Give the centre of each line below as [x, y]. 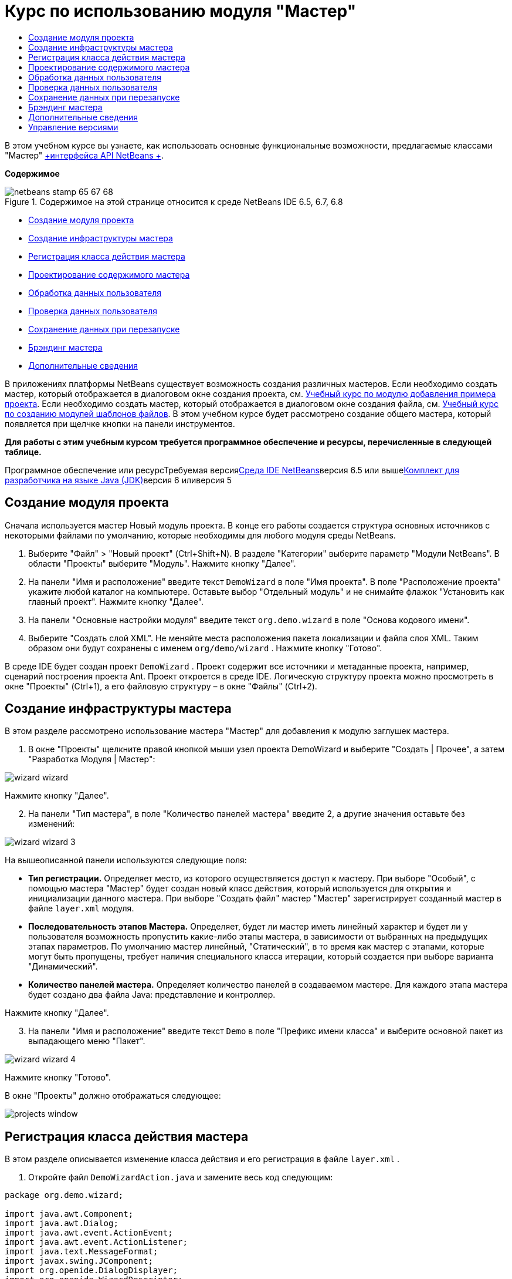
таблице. [23, 452]
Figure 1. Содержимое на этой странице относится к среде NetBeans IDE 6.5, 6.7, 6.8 [174, 201]
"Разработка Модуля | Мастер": [92, 759]
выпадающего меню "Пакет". [87, 1041]
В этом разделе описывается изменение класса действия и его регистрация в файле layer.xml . [202, 1159]
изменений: [52, 824]
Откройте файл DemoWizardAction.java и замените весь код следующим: [181, 1177]
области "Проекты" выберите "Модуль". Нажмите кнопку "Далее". [162, 563]
